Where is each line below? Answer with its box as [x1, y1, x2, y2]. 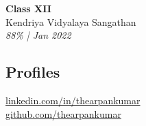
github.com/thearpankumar [5, 106, 121, 121]
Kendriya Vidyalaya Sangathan [5, 14, 136, 29]
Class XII [5, 1, 51, 15]
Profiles [5, 61, 60, 82]
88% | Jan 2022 [5, 28, 71, 42]
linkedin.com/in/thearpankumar [5, 93, 141, 107]
